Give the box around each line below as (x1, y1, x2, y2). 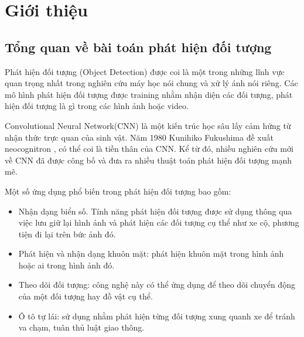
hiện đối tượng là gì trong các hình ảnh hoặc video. (5, 100, 189, 112)
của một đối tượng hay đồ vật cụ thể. (18, 290, 153, 302)
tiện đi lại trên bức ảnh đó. (18, 227, 116, 240)
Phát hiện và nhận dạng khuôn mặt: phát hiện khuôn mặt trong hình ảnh (18, 247, 284, 260)
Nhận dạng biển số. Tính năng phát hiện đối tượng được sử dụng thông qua (18, 205, 292, 217)
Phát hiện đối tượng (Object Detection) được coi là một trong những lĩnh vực (5, 65, 285, 77)
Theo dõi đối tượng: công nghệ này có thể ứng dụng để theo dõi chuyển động (18, 278, 295, 291)
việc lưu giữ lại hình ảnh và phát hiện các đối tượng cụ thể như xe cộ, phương (18, 216, 299, 229)
